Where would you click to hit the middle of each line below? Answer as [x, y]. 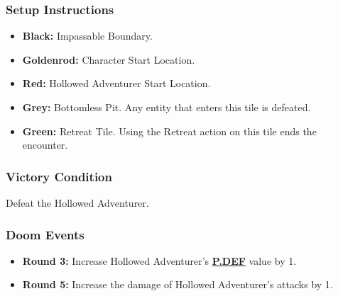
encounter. [45, 145]
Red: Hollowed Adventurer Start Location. [116, 83]
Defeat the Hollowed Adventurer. [77, 203]
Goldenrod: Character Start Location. [109, 59]
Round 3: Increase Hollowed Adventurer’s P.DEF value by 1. [159, 260]
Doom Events [45, 234]
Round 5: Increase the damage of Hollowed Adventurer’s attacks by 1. [178, 284]
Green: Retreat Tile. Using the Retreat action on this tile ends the [169, 131]
